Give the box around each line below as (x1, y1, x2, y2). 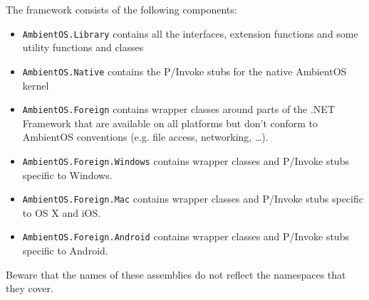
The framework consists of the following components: (6, 2, 237, 16)
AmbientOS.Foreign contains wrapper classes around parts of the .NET (22, 102, 336, 117)
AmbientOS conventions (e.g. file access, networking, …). (22, 129, 269, 144)
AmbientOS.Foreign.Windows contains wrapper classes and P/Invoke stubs (22, 153, 349, 168)
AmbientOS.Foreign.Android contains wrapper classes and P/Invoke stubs (22, 229, 349, 244)
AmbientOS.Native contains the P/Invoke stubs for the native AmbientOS (22, 63, 347, 78)
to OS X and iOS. (22, 205, 101, 220)
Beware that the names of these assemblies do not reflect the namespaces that (6, 267, 346, 282)
